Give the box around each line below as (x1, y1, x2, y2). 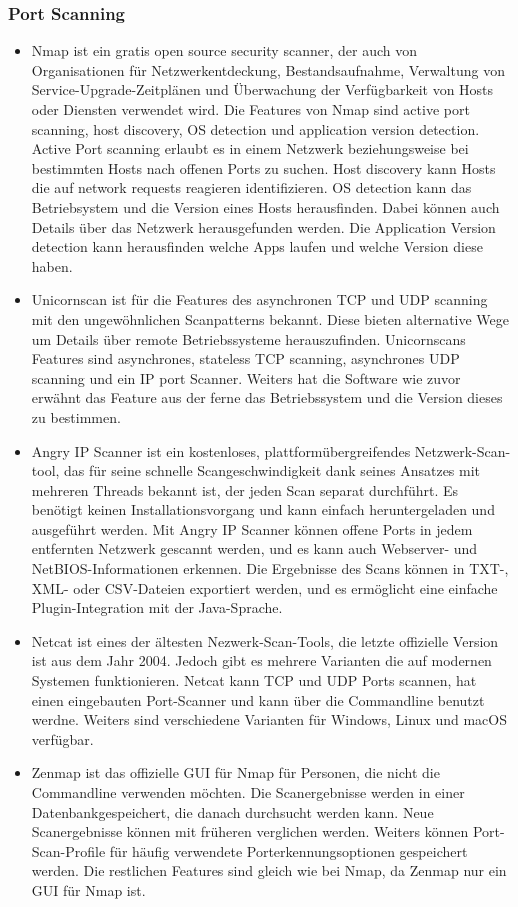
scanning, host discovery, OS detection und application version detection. (31, 118, 480, 139)
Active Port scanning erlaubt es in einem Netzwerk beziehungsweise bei (31, 138, 469, 159)
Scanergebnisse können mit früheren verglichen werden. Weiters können (31, 821, 469, 842)
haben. (31, 255, 73, 276)
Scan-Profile (31, 840, 106, 861)
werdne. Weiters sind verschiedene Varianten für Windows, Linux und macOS (31, 709, 507, 730)
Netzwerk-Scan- (414, 440, 511, 461)
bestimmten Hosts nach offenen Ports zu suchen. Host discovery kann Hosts (31, 157, 496, 178)
